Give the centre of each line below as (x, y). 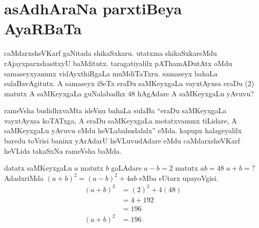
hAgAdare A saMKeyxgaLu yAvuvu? (196, 93)
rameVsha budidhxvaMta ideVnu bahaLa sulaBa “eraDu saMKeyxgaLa (115, 110)
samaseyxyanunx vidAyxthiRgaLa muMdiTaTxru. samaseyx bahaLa (111, 73)
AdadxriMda (24, 178)
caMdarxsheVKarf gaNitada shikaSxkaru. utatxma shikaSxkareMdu (111, 53)
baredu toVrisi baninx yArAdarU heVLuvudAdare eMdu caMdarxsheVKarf (122, 141)
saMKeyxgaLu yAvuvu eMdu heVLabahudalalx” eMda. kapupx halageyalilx (123, 130)
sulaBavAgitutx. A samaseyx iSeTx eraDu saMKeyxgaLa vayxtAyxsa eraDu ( (126, 83)
